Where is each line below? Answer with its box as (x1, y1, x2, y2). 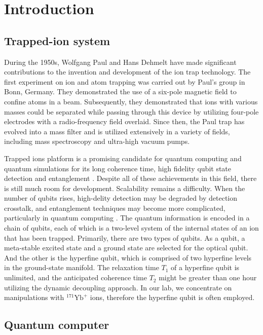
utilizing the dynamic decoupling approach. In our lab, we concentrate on (4, 282, 232, 292)
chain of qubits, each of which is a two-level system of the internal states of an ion (4, 222, 259, 233)
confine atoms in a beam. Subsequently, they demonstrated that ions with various (4, 96, 258, 106)
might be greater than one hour (159, 272, 257, 283)
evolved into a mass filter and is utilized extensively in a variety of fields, (4, 126, 230, 136)
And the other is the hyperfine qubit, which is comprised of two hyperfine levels (4, 252, 252, 263)
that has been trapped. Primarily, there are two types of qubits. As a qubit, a (4, 232, 245, 243)
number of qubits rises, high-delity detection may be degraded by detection (4, 193, 238, 203)
